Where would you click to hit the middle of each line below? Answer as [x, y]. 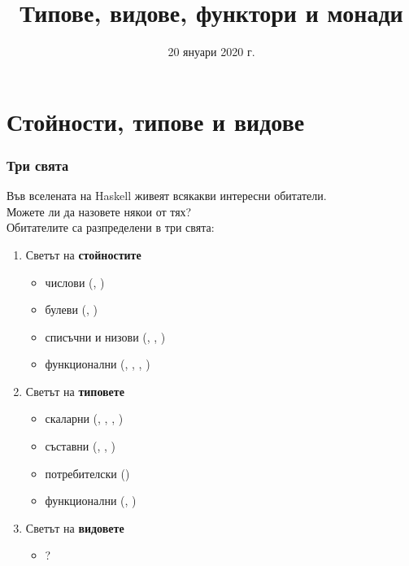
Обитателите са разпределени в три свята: [111, 227]
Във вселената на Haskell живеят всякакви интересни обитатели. [167, 196]
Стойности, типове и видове [156, 121]
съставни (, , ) [80, 446]
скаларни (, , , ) [84, 418]
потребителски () [87, 473]
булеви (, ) [71, 309]
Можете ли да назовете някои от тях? [99, 211]
